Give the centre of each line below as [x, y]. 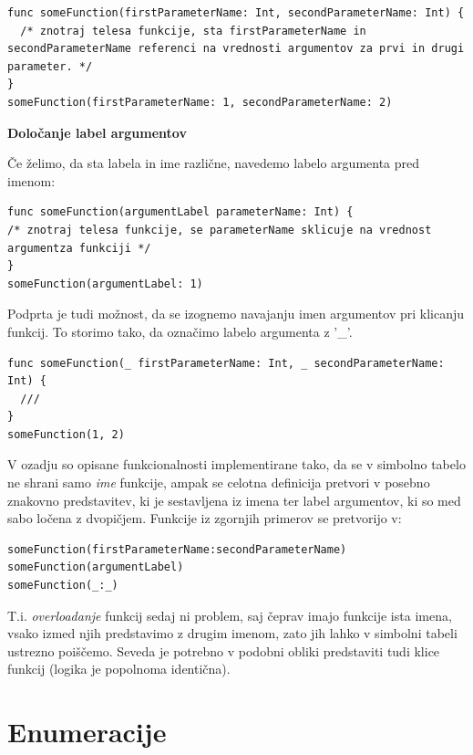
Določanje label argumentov [97, 132]
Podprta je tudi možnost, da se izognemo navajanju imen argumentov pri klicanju [236, 314]
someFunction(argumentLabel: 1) [105, 283]
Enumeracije [87, 732]
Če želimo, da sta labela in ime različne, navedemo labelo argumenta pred [214, 163]
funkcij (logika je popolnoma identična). [119, 669]
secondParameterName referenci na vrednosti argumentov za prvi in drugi [236, 49]
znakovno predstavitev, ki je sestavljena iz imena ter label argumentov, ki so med [234, 500]
